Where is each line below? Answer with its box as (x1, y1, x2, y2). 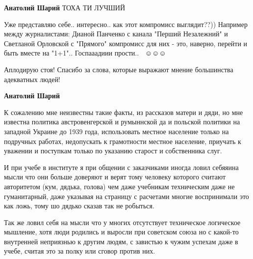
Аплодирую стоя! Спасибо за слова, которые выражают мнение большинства (4, 64, 233, 74)
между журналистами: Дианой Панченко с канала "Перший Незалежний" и (4, 29, 228, 39)
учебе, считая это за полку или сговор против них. (4, 246, 155, 256)
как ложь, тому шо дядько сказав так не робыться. (4, 201, 154, 211)
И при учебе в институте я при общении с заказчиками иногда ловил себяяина (4, 162, 239, 172)
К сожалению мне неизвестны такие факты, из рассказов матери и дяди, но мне (4, 107, 243, 117)
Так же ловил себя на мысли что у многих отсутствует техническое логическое (4, 217, 241, 227)
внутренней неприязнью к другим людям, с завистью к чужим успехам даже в (4, 236, 238, 246)
